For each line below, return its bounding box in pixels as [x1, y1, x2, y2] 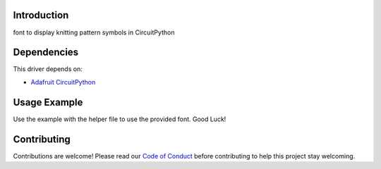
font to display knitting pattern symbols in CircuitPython [13, 28, 175, 37]
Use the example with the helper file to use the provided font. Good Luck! [13, 115, 226, 123]
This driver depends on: [13, 65, 83, 73]
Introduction [13, 9, 69, 21]
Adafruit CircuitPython [30, 77, 96, 86]
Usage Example [13, 96, 83, 108]
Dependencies [13, 46, 79, 58]
